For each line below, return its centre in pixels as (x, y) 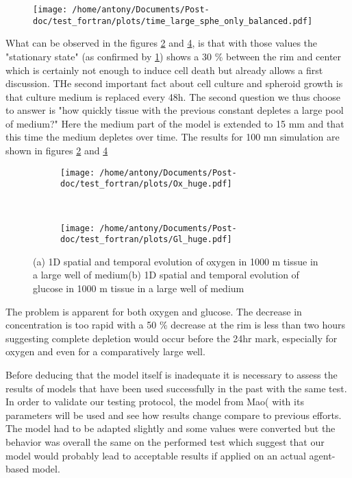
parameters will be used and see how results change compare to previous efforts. (174, 415)
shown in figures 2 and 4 (57, 151)
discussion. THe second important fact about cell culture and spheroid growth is (174, 83)
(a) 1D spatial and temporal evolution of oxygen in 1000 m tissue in (176, 261)
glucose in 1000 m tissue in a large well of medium (139, 288)
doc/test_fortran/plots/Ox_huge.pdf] (146, 184)
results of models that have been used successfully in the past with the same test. (176, 388)
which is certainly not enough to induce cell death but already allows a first (164, 70)
